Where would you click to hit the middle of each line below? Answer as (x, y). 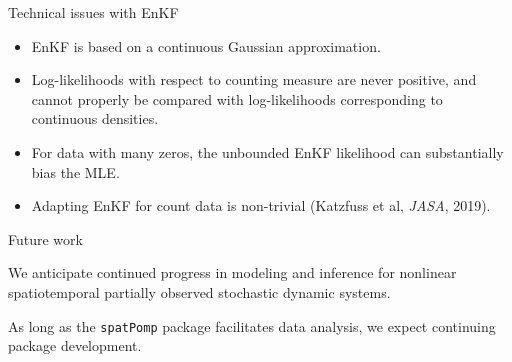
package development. (75, 345)
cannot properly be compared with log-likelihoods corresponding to (237, 98)
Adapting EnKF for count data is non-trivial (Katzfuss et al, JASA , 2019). (261, 205)
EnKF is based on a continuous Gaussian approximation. (206, 45)
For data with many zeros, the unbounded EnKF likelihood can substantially (267, 151)
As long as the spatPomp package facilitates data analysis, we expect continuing (252, 325)
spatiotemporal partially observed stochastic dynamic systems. (199, 291)
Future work (45, 238)
